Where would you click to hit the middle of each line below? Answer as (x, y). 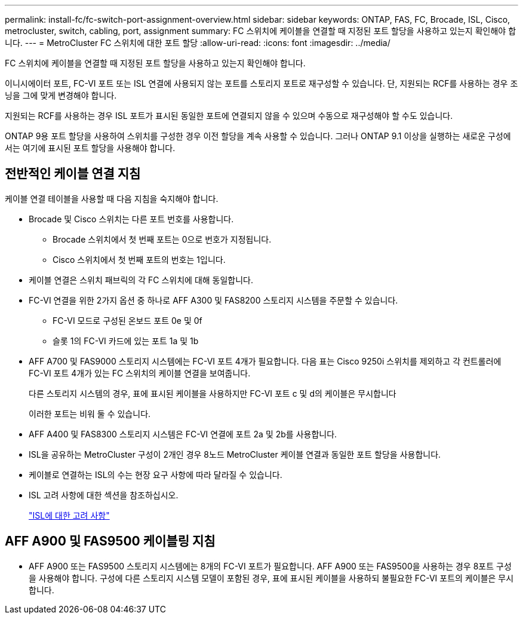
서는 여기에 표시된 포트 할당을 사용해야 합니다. (90, 148)
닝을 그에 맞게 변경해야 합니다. (61, 95)
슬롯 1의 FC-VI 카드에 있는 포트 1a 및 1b (126, 341)
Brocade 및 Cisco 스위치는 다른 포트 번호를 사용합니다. (131, 219)
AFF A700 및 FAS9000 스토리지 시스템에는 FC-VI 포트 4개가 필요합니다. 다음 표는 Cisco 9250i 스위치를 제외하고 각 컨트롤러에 (265, 361)
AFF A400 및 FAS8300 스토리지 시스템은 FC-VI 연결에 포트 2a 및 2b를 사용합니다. (183, 434)
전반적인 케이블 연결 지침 (73, 174)
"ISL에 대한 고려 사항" (69, 515)
